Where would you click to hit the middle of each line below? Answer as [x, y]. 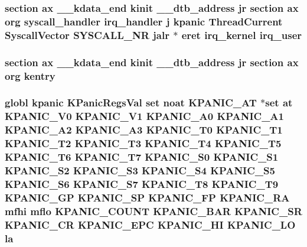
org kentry [30, 75]
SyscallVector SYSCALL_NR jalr [87, 35]
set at [279, 103]
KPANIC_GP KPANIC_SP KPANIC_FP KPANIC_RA [147, 197]
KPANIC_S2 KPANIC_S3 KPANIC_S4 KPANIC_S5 [140, 170]
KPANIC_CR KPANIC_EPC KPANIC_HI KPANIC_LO [150, 224]
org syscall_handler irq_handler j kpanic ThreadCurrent [144, 21]
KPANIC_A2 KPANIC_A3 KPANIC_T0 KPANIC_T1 [144, 130]
